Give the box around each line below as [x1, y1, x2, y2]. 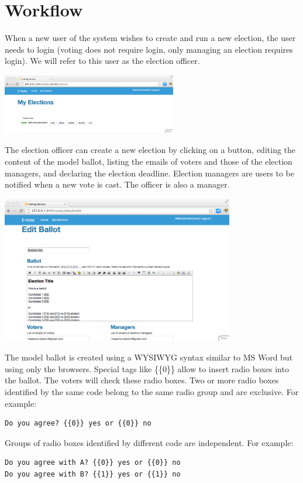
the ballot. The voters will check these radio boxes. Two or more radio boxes [5, 374, 279, 386]
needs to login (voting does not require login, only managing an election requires [5, 43, 293, 55]
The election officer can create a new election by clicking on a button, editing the [5, 144, 296, 156]
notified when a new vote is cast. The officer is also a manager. [5, 178, 230, 191]
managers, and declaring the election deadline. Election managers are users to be [5, 166, 294, 179]
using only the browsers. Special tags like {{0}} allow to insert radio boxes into [5, 362, 289, 375]
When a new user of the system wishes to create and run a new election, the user [5, 32, 296, 44]
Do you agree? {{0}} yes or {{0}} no [5, 419, 151, 428]
